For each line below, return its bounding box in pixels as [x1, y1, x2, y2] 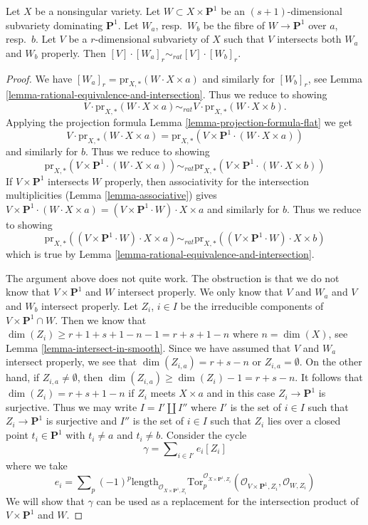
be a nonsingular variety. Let [35, 4, 161, 18]
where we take [6, 458, 68, 473]
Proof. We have [6, 71, 73, 85]
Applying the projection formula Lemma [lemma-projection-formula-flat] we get [6, 114, 352, 129]
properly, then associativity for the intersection [104, 173, 310, 188]
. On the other [299, 354, 362, 369]
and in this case [206, 385, 275, 400]
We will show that [6, 493, 85, 508]
